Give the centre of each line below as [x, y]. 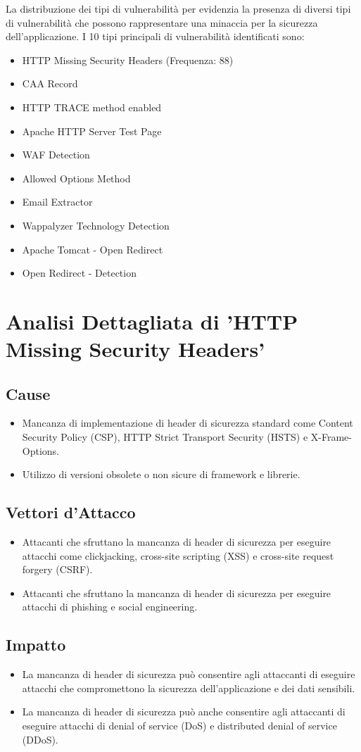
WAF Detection [56, 155]
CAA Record [50, 83]
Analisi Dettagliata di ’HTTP [152, 321]
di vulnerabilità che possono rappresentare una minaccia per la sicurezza [162, 22]
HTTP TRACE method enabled [92, 107]
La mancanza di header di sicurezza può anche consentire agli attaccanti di [184, 712]
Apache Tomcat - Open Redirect [93, 249]
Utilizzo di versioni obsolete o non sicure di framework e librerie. [161, 474]
